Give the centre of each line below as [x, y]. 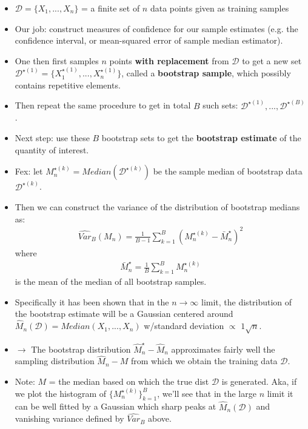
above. [160, 418]
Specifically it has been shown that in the [92, 301]
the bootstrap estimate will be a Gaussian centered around [124, 314]
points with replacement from [169, 60]
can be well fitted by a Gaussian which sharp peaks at [115, 406]
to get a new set [272, 60]
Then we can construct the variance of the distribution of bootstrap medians [157, 207]
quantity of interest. [52, 149]
